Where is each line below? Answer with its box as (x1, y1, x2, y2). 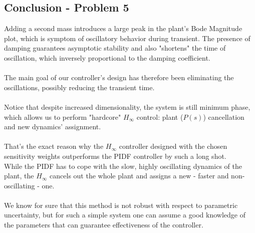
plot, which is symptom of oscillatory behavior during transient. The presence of (4, 33, 250, 43)
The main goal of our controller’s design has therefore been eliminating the (4, 72, 234, 83)
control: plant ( (136, 111, 183, 122)
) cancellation (203, 111, 244, 122)
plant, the (4, 170, 34, 181)
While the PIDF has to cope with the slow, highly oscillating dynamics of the (4, 160, 242, 171)
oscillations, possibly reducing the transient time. (4, 82, 155, 92)
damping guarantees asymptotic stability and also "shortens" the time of (4, 43, 226, 53)
